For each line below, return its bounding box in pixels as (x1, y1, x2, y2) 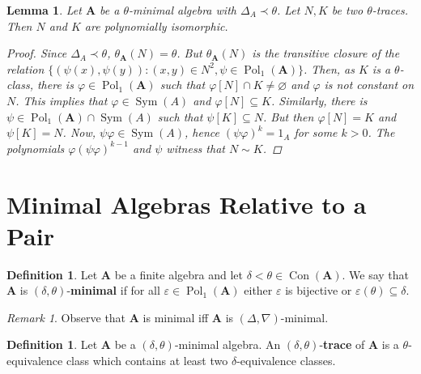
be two (331, 2, 364, 18)
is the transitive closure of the (252, 45, 400, 62)
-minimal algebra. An (174, 336, 281, 353)
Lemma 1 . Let (6, 2, 82, 18)
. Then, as (303, 60, 355, 77)
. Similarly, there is (270, 91, 368, 108)
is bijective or (285, 282, 352, 299)
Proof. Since (6, 45, 67, 62)
